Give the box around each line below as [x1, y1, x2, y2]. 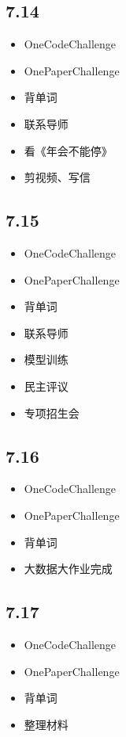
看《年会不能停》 [24, 142, 113, 158]
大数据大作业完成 [24, 560, 113, 577]
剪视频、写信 [24, 169, 91, 185]
